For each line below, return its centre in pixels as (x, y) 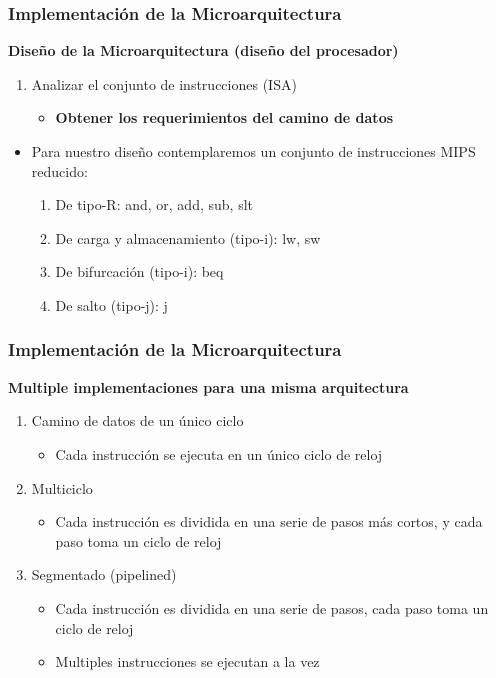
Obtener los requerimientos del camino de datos (224, 117)
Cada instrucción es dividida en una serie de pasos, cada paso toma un (272, 607)
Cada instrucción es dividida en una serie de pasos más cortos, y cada (269, 521)
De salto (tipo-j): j (111, 304)
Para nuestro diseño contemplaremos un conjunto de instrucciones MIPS (253, 151)
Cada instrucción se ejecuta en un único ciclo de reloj (219, 453)
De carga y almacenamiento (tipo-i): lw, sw (188, 237)
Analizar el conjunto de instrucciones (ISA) (164, 83)
